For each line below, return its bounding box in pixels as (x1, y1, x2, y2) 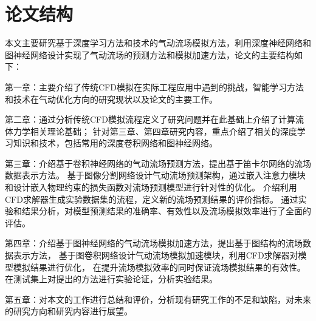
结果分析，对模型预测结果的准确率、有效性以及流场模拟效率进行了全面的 (21, 204, 311, 217)
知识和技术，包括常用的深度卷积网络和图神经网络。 (13, 137, 218, 149)
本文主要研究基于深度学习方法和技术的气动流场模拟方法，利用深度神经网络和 (5, 36, 311, 49)
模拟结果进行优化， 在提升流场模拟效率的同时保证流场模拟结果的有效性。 (13, 260, 306, 273)
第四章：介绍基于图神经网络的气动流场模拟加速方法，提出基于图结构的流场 (5, 237, 303, 249)
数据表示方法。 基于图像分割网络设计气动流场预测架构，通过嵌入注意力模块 (5, 169, 306, 181)
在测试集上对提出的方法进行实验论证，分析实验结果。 (5, 272, 218, 285)
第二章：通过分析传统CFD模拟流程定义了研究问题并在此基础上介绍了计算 (5, 113, 295, 126)
